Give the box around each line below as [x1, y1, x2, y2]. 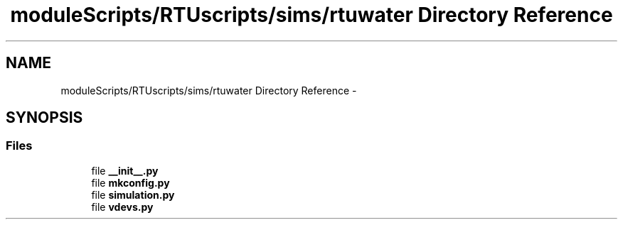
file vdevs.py [91, 200, 154, 213]
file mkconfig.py [91, 176, 170, 189]
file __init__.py [91, 164, 159, 177]
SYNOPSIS [6, 109, 83, 127]
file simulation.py [91, 188, 175, 201]
